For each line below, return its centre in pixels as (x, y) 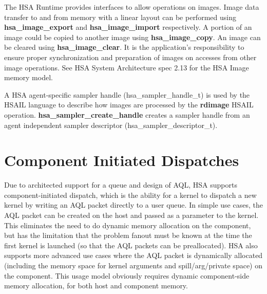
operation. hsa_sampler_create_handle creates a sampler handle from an (127, 114)
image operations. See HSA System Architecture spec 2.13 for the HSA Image (127, 67)
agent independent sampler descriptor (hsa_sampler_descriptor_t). (111, 125)
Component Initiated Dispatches (122, 160)
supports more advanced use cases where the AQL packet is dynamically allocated (133, 255)
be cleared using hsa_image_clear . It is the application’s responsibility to (124, 47)
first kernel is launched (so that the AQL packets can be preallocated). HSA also (131, 245)
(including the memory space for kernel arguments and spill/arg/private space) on (133, 265)
